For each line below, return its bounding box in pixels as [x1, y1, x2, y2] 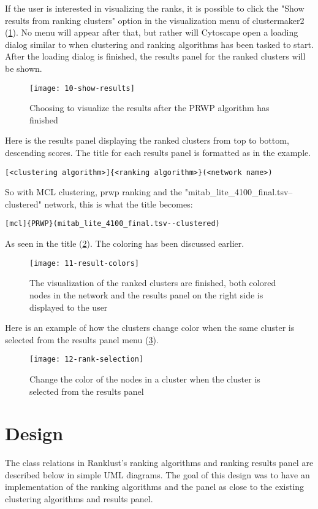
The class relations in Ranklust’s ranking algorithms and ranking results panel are [5, 456, 314, 469]
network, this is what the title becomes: [44, 197, 193, 210]
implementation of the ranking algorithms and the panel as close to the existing [5, 480, 305, 493]
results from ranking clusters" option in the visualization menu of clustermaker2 [5, 14, 305, 26]
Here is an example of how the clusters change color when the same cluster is [5, 321, 295, 334]
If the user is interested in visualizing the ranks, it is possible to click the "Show [5, 2, 305, 14]
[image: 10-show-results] [29, 84, 135, 93]
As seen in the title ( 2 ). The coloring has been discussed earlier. [5, 237, 244, 250]
